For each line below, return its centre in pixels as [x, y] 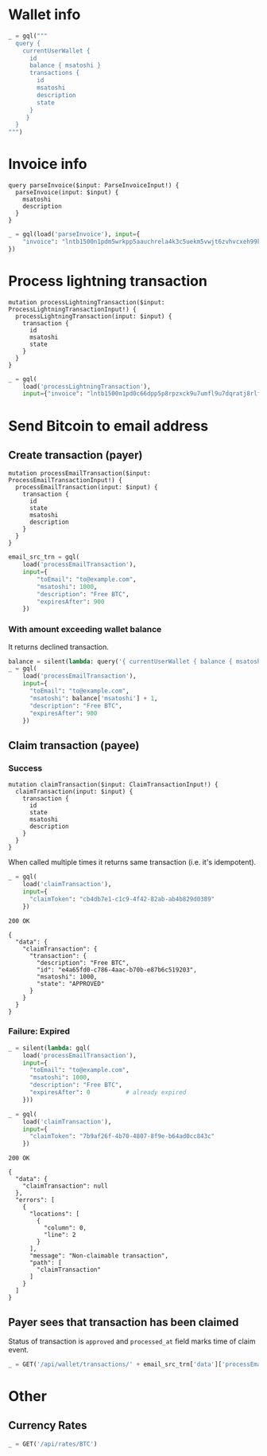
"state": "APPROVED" [71, 983]
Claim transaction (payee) [74, 746]
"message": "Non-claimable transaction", [99, 1256]
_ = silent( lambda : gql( [49, 1048]
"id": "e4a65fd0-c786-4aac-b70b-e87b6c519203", [117, 970]
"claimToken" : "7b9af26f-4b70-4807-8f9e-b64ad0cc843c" [122, 1136]
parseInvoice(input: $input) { [67, 193]
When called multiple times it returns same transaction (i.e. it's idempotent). [132, 862]
